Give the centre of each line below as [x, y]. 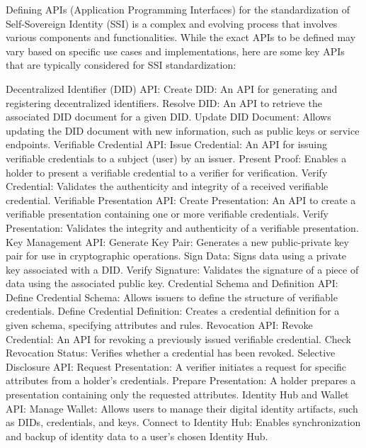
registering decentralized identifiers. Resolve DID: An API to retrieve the [164, 102]
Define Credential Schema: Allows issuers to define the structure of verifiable [172, 297]
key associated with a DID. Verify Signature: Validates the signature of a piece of [182, 269]
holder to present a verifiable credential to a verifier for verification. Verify [167, 172]
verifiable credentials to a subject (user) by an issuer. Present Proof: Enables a [176, 158]
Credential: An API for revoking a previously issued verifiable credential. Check [178, 338]
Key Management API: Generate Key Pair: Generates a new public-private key [177, 241]
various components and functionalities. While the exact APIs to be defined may [181, 37]
